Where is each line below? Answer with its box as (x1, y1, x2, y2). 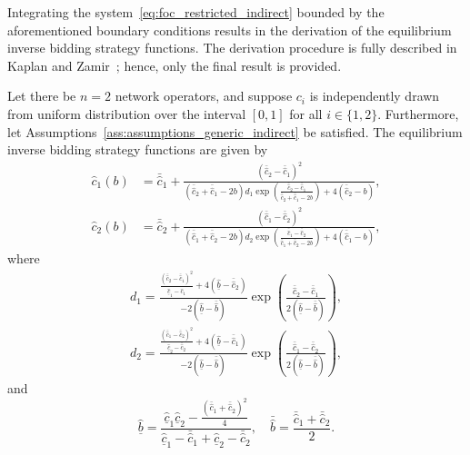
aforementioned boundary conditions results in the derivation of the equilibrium (7, 20, 452, 39)
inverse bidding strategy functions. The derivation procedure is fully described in (7, 38, 457, 57)
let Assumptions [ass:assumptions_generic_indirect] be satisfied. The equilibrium (7, 122, 463, 141)
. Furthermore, (377, 104, 459, 123)
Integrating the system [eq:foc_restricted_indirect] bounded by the (7, 3, 385, 21)
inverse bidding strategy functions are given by (7, 140, 268, 159)
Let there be (7, 86, 76, 105)
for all (289, 104, 323, 123)
